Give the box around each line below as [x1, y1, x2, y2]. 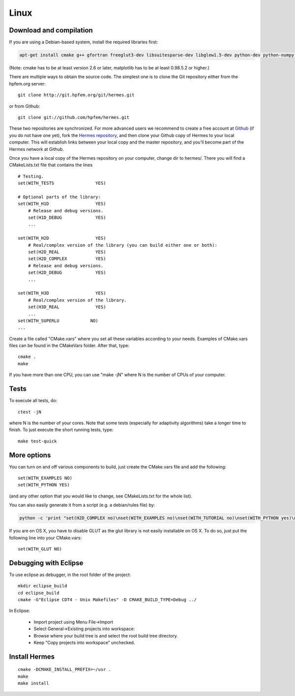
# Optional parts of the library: [18, 194, 101, 200]
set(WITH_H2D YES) [18, 235, 106, 241]
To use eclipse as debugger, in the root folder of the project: [9, 572, 131, 578]
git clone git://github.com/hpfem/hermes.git [18, 115, 130, 120]
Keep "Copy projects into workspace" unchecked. [33, 639, 135, 645]
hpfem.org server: [9, 81, 46, 87]
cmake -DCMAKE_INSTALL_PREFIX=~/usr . [18, 667, 112, 672]
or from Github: [9, 103, 40, 109]
